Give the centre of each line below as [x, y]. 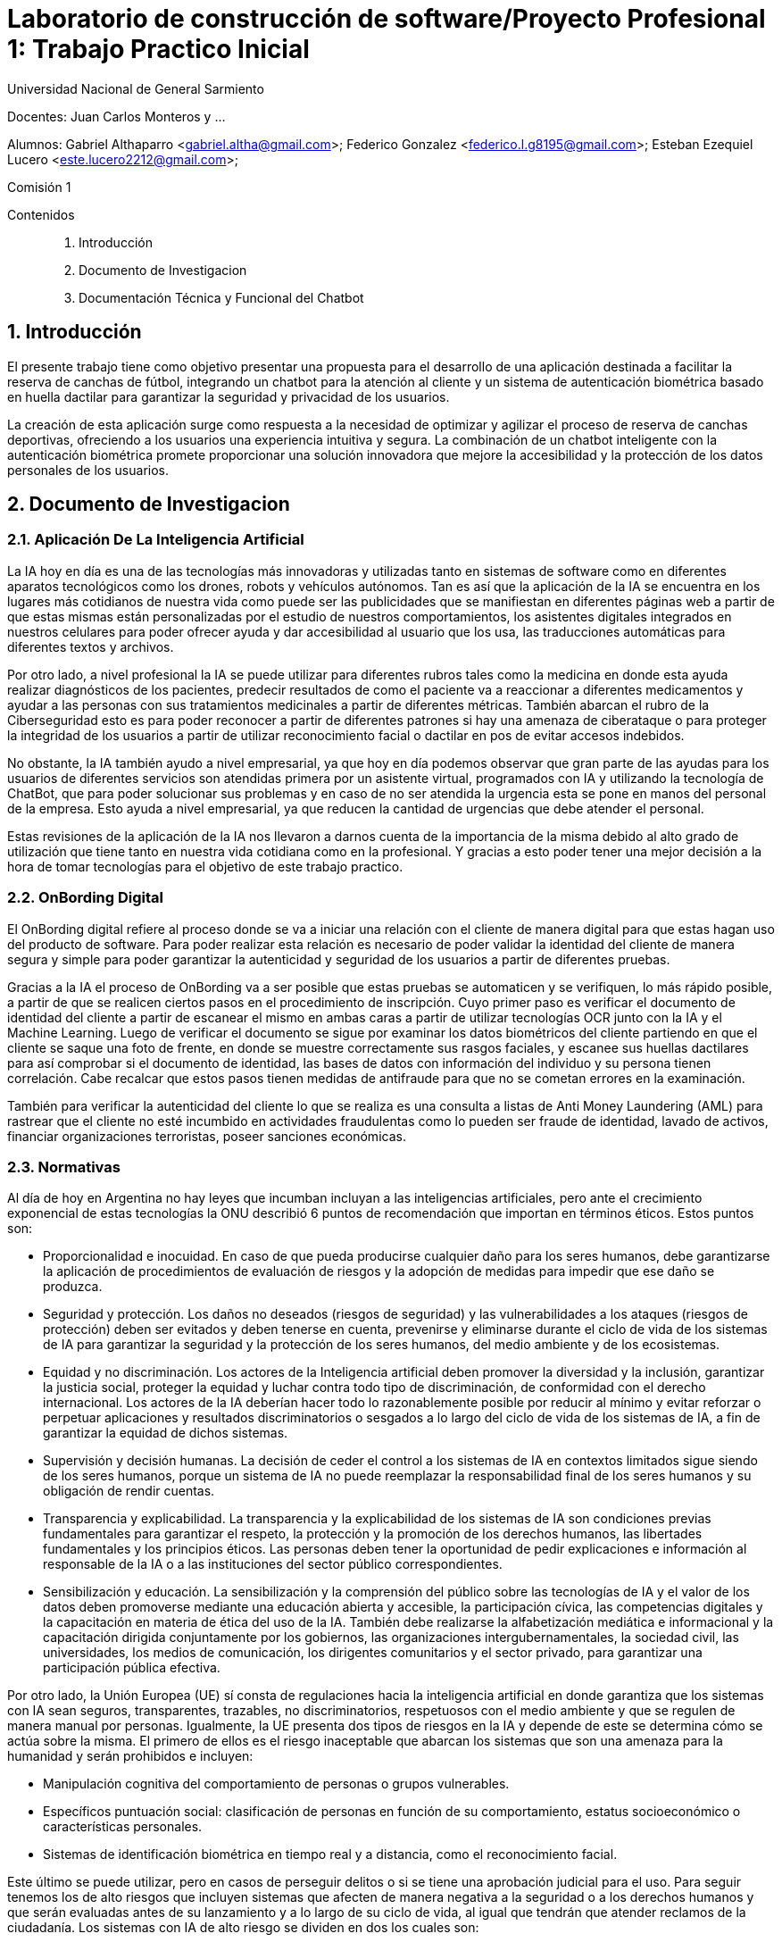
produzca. [73, 1287]
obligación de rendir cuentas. [129, 1491]
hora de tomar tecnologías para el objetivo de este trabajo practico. [205, 866]
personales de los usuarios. [88, 470]
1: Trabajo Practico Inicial [158, 49]
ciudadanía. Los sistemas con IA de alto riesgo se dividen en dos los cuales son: [243, 1928]
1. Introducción [75, 332]
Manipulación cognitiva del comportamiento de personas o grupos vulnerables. [276, 1784]
